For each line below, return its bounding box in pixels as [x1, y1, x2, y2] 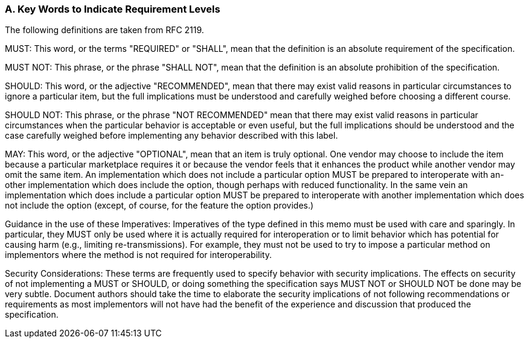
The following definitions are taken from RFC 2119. [5, 25, 204, 36]
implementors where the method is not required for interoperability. [5, 250, 272, 260]
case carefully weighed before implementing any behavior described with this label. [5, 130, 338, 141]
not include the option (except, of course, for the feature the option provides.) [5, 200, 314, 211]
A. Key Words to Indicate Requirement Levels [5, 3, 220, 15]
